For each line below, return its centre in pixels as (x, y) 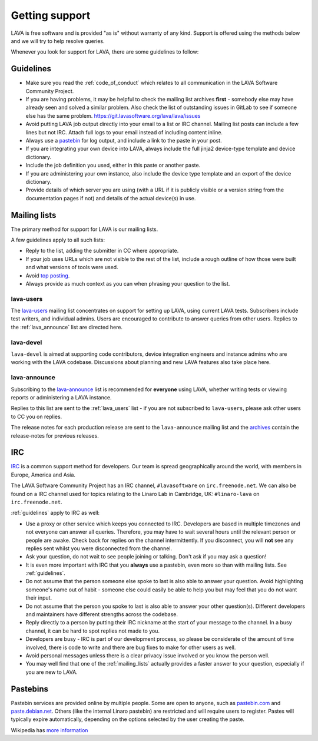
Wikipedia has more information (49, 730)
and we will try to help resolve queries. (58, 41)
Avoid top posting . (48, 275)
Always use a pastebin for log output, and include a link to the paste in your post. (124, 140)
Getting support (51, 15)
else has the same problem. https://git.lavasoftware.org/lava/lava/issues (113, 115)
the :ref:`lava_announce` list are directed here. (67, 327)
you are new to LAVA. (52, 672)
